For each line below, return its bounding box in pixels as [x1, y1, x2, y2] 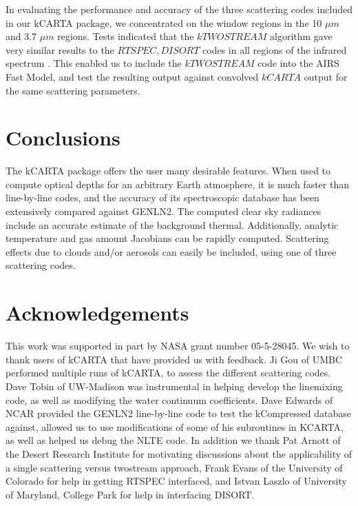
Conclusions [6, 123, 120, 152]
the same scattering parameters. [6, 83, 140, 97]
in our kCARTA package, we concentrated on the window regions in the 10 [6, 15, 322, 30]
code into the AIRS [257, 56, 339, 70]
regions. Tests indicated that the [57, 29, 194, 43]
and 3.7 [6, 29, 37, 43]
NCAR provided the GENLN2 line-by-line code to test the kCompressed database [6, 406, 351, 421]
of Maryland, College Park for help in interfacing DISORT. [6, 487, 255, 501]
